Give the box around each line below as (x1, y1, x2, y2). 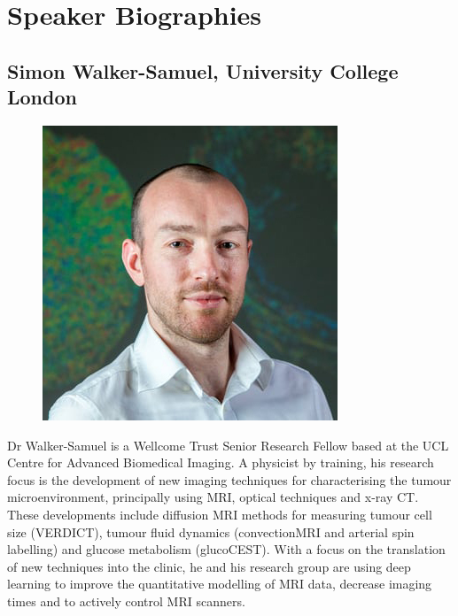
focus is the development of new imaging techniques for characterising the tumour (7, 470, 452, 489)
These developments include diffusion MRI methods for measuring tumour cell (7, 504, 432, 523)
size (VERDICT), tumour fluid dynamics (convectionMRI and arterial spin (7, 522, 415, 541)
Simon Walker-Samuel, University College (7, 57, 399, 84)
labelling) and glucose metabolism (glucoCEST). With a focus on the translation (7, 540, 446, 558)
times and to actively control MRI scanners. (7, 591, 245, 610)
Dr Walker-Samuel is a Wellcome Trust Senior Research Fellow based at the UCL (7, 435, 449, 454)
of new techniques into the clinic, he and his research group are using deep (7, 557, 411, 575)
